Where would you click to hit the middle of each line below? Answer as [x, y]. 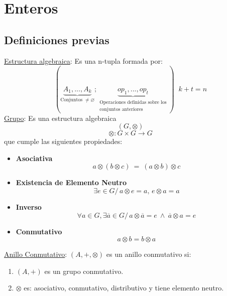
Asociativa [34, 158]
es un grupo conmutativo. [84, 271]
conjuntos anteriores [121, 109]
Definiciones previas [57, 39]
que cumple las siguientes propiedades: [63, 141]
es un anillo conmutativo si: [149, 254]
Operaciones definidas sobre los [133, 102]
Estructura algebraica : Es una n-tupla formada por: [83, 60]
